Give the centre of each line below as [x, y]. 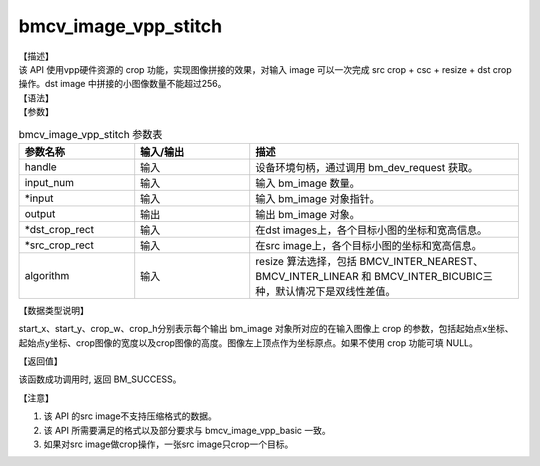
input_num [49, 182]
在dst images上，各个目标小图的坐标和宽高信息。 [371, 230]
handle [40, 167]
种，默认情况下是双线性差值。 [325, 291]
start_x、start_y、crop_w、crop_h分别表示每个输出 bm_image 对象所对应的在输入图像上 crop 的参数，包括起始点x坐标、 [266, 329]
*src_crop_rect [59, 245]
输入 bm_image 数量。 [307, 183]
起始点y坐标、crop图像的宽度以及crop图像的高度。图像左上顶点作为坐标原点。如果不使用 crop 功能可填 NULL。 [248, 342]
